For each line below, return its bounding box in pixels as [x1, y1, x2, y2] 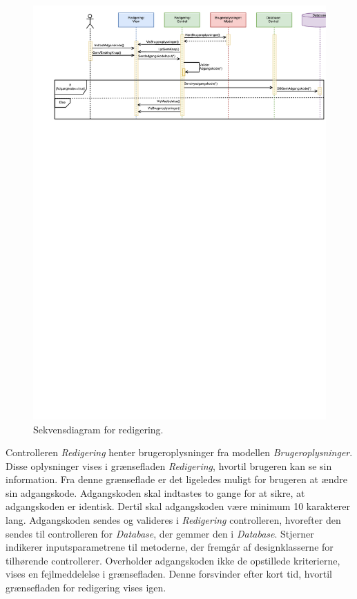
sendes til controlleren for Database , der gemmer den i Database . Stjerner [6, 526, 314, 540]
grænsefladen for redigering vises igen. [6, 580, 166, 595]
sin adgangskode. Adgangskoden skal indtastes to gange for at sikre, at [6, 485, 305, 500]
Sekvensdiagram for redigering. [33, 422, 164, 436]
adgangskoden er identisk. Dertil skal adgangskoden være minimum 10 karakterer [6, 499, 350, 513]
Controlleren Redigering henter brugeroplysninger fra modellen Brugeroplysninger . [6, 445, 353, 460]
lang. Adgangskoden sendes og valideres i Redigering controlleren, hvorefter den [6, 513, 341, 527]
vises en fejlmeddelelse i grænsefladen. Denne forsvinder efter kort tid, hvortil [6, 567, 332, 581]
